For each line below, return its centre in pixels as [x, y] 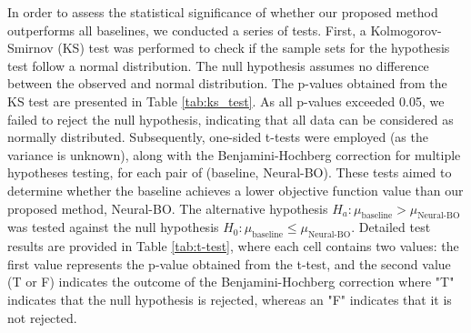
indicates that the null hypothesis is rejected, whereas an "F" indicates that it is [230, 299]
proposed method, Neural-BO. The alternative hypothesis [168, 208]
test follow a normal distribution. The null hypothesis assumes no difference [218, 65]
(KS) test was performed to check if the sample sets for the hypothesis [254, 48]
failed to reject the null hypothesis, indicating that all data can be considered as [230, 119]
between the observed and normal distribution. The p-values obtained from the [227, 83]
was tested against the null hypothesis [113, 227]
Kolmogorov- [406, 30]
